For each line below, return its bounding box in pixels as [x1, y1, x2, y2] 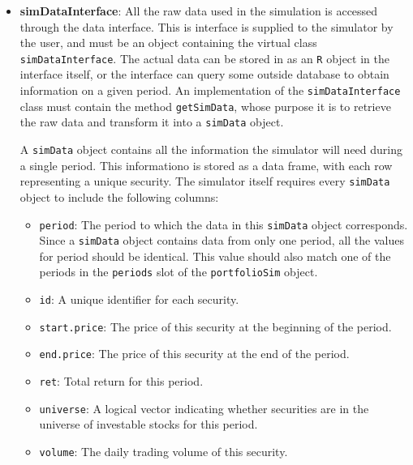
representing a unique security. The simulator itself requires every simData [19, 173, 390, 190]
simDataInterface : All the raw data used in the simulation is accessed [19, 2, 378, 19]
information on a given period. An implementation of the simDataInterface [19, 82, 401, 99]
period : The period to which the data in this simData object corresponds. [39, 215, 408, 232]
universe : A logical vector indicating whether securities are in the [39, 399, 369, 416]
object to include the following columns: [19, 188, 219, 205]
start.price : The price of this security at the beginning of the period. [39, 318, 392, 335]
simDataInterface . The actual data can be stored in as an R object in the [19, 49, 389, 66]
